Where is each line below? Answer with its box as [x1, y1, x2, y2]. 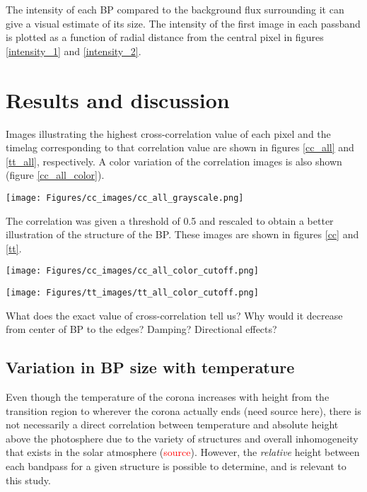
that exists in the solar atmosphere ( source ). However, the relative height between [6, 445, 360, 459]
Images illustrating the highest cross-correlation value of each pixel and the [6, 126, 331, 141]
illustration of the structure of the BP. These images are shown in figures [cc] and [6, 227, 359, 242]
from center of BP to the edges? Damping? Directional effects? [6, 322, 277, 336]
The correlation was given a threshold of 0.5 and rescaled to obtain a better [6, 213, 334, 228]
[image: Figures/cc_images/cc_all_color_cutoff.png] [6, 266, 259, 276]
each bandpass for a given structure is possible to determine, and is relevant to [6, 458, 346, 473]
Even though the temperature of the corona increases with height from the [6, 389, 330, 404]
